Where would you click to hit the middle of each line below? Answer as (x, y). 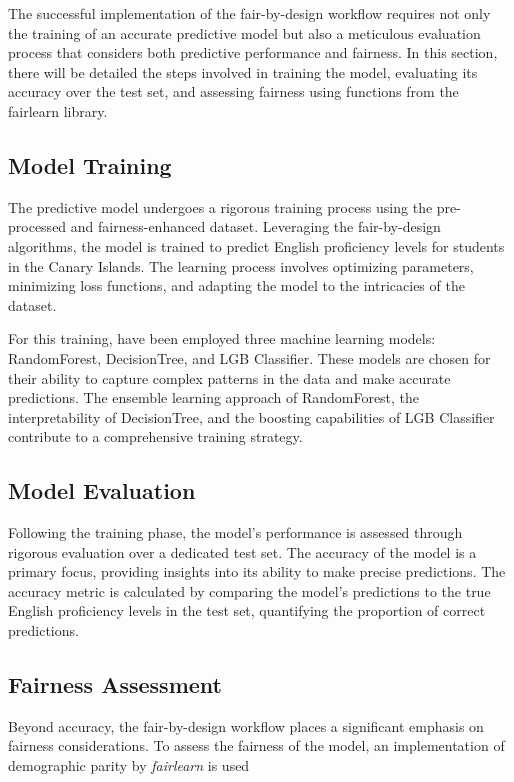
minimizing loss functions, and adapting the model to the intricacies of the (236, 285)
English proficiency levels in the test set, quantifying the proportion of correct (247, 610)
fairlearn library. (58, 110)
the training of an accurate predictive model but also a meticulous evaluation (244, 32)
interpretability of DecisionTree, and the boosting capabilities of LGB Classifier (251, 416)
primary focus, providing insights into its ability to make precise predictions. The (257, 571)
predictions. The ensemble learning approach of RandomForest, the (214, 397)
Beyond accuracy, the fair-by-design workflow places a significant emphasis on (246, 725)
